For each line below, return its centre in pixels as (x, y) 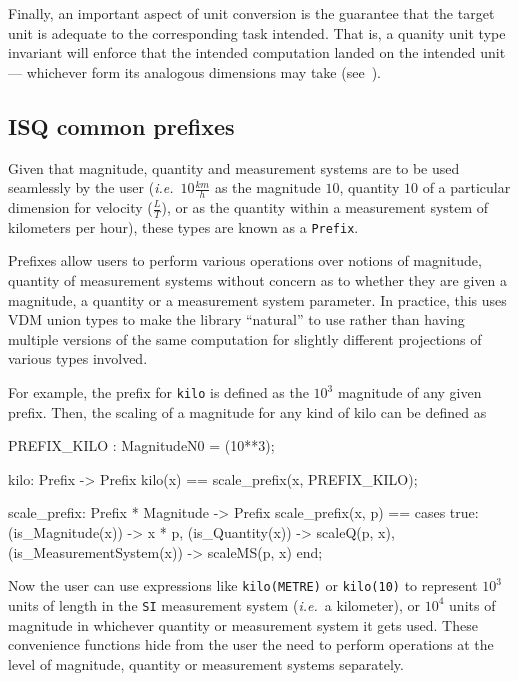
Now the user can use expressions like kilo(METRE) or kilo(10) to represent (243, 585)
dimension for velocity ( (80, 207)
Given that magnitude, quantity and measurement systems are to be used (234, 167)
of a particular (466, 187)
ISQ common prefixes (121, 125)
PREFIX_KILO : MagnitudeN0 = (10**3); (141, 445)
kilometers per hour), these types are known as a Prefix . (183, 226)
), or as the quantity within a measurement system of (325, 207)
